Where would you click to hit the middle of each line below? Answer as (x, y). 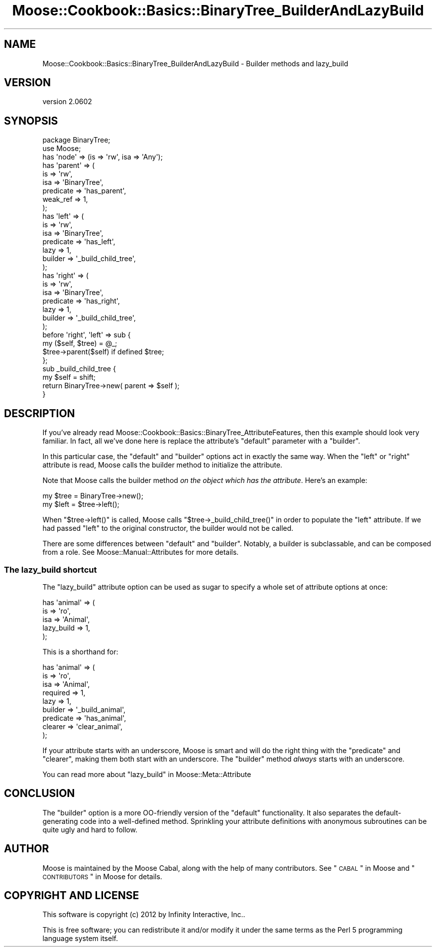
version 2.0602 (67, 102)
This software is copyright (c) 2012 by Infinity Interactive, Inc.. (144, 915)
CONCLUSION (40, 793)
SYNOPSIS (31, 121)
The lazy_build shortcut (51, 569)
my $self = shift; (69, 377)
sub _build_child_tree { (79, 369)
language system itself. (80, 939)
